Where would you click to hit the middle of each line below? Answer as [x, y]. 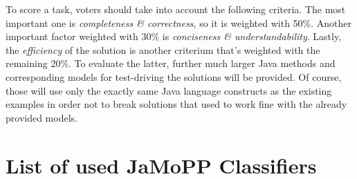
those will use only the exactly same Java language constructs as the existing [169, 90]
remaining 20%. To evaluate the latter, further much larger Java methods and [171, 63]
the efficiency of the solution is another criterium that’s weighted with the [163, 49]
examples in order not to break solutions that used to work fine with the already [176, 104]
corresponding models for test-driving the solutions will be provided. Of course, [174, 76]
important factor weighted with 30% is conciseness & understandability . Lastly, [173, 36]
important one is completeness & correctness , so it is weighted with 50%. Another [179, 22]
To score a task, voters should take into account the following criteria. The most [176, 9]
